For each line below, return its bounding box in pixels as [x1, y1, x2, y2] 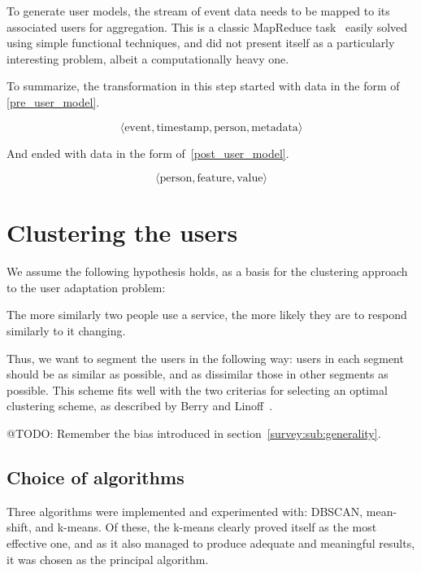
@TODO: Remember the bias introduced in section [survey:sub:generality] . [7, 425, 381, 442]
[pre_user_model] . [7, 93, 100, 110]
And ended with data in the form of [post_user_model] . [7, 144, 289, 161]
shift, [7, 518, 32, 536]
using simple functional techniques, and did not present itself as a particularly [7, 34, 395, 51]
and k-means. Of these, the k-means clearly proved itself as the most [35, 518, 377, 536]
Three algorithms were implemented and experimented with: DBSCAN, [7, 502, 363, 519]
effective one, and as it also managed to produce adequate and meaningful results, [7, 535, 415, 552]
